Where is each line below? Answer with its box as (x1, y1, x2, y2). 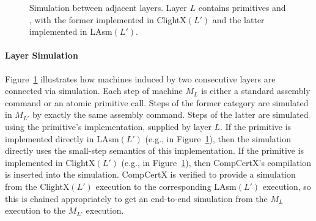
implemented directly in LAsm (5, 132, 119, 145)
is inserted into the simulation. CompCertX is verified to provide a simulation (5, 168, 296, 181)
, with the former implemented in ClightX (29, 13, 186, 26)
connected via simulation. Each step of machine (5, 84, 183, 97)
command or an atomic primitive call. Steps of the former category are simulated (5, 96, 309, 109)
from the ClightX (5, 179, 70, 192)
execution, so (262, 179, 311, 192)
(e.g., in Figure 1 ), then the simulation (145, 132, 291, 145)
